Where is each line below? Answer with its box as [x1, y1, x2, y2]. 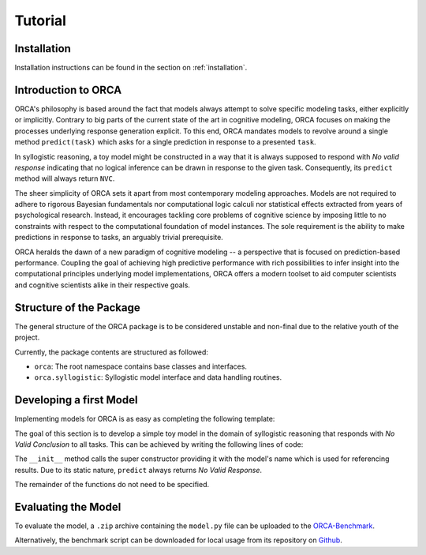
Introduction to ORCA [14, 83, 122, 96]
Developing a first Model [14, 393, 138, 407]
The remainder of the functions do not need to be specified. [14, 480, 210, 489]
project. [14, 332, 40, 343]
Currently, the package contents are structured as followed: [14, 347, 209, 357]
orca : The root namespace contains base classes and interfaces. [34, 362, 248, 371]
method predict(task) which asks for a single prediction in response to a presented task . [14, 137, 316, 147]
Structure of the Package [14, 301, 141, 314]
